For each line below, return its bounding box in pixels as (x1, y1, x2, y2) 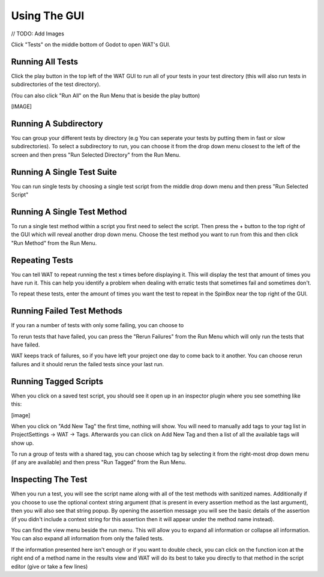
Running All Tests (11, 56, 78, 67)
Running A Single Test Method (11, 207, 127, 217)
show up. (11, 439, 34, 447)
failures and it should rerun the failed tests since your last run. (11, 360, 164, 367)
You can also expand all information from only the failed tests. (11, 535, 164, 542)
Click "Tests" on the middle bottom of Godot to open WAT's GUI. (11, 41, 171, 48)
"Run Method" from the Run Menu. (11, 239, 97, 246)
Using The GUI (11, 9, 85, 22)
